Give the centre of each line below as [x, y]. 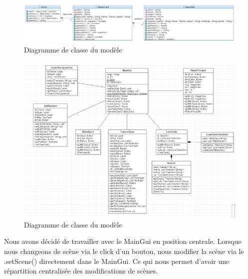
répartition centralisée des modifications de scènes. [81, 271]
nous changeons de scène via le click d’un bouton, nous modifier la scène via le [124, 251]
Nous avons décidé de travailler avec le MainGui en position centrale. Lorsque [123, 241]
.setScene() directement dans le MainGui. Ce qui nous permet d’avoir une [117, 261]
